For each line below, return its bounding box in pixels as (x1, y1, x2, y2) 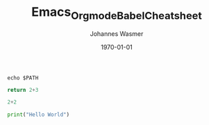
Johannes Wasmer (90, 29, 144, 38)
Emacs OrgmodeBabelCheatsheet (31, 4, 203, 22)
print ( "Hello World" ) (7, 111, 70, 118)
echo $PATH (7, 74, 39, 81)
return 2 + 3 (7, 86, 39, 93)
